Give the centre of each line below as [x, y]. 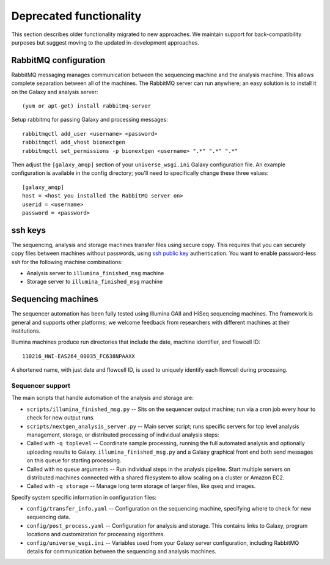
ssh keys [28, 230]
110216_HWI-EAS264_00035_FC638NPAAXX [79, 356]
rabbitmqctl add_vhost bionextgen [74, 142]
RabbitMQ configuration [58, 60]
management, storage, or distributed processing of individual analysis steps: [123, 435]
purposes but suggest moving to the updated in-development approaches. [105, 42]
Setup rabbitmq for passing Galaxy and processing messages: [90, 120]
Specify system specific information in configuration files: [84, 497]
